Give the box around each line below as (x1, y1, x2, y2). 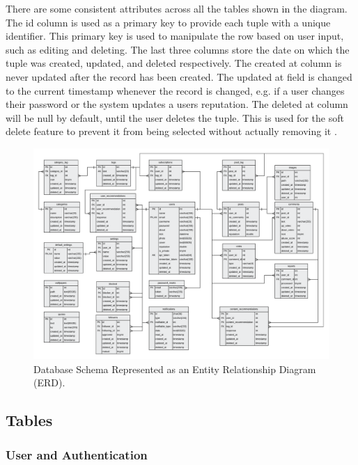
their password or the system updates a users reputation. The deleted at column (6, 97, 348, 111)
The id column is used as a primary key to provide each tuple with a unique (6, 15, 331, 29)
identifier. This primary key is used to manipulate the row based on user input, (6, 29, 344, 43)
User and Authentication (6, 446, 148, 463)
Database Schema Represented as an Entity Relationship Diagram (33, 361, 316, 376)
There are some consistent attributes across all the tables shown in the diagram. (6, 1, 348, 15)
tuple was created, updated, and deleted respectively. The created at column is (6, 56, 342, 70)
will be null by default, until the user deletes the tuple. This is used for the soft (6, 110, 344, 125)
